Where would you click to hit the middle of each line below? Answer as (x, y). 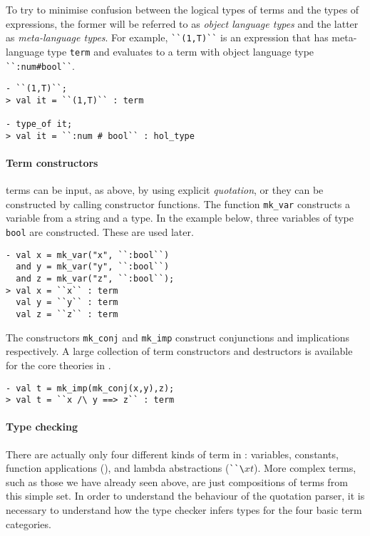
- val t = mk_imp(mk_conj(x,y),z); (90, 388)
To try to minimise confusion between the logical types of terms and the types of (183, 9)
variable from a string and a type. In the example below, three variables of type (180, 218)
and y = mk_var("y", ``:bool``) (93, 267)
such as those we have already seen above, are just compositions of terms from (177, 481)
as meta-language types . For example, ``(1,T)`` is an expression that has (167, 37)
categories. (29, 524)
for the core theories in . (58, 365)
